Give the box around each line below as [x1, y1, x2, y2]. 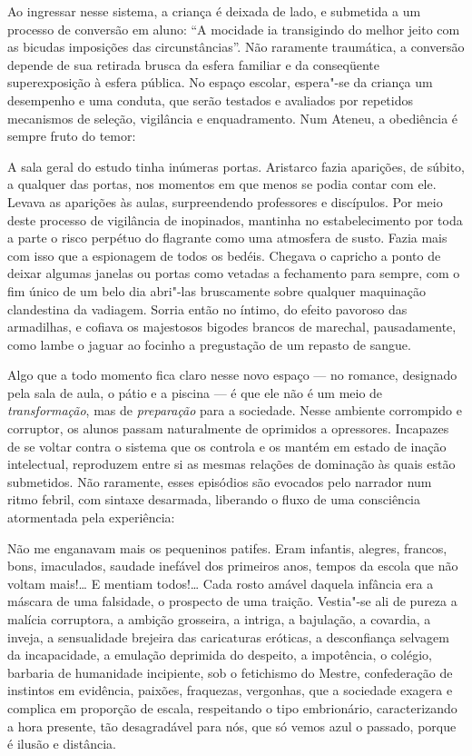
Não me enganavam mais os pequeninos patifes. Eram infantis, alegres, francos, [7, 538, 447, 557]
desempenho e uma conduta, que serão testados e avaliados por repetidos [7, 90, 413, 109]
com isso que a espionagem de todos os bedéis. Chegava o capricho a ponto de [7, 245, 441, 264]
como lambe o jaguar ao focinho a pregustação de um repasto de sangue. [7, 334, 411, 353]
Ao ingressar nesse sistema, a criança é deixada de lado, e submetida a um [7, 2, 421, 20]
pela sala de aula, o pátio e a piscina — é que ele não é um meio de [7, 383, 383, 402]
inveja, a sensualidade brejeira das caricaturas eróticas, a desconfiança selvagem [7, 627, 449, 646]
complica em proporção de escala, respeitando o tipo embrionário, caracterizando [7, 698, 457, 717]
